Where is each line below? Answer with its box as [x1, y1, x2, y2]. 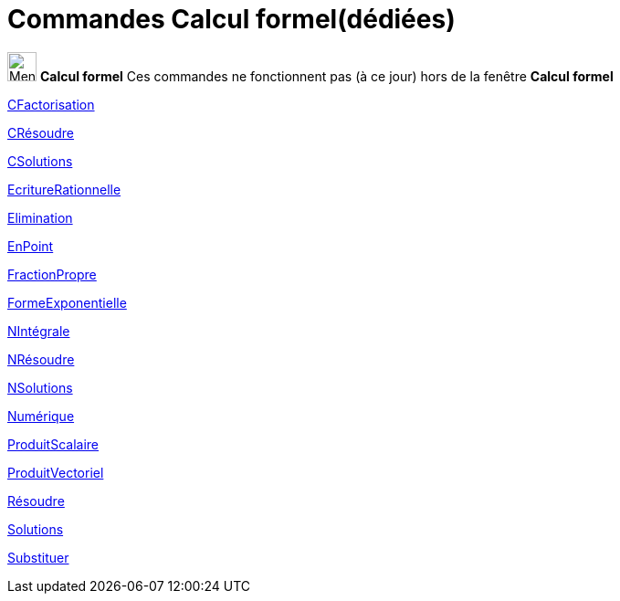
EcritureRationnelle [7, 181, 121, 197]
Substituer [7, 549, 69, 565]
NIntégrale [7, 322, 70, 339]
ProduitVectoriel [7, 464, 104, 480]
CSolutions [7, 153, 73, 169]
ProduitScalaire [7, 436, 100, 452]
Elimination [7, 209, 73, 226]
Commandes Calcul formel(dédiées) [7, 4, 456, 35]
